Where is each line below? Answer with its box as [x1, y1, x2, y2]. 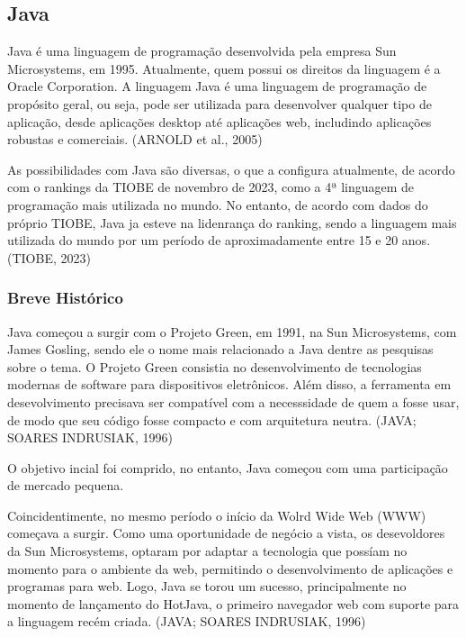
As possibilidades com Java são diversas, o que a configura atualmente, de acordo [7, 159, 455, 178]
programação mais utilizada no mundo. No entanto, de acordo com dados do [7, 195, 428, 214]
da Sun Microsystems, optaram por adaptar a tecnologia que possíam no [7, 541, 408, 560]
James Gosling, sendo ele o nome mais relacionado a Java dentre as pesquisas [7, 340, 434, 359]
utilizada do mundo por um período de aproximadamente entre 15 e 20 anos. [7, 231, 431, 250]
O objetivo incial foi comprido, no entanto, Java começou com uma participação [7, 458, 448, 477]
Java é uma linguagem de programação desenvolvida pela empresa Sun [7, 41, 397, 60]
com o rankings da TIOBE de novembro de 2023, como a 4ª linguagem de [7, 177, 415, 196]
